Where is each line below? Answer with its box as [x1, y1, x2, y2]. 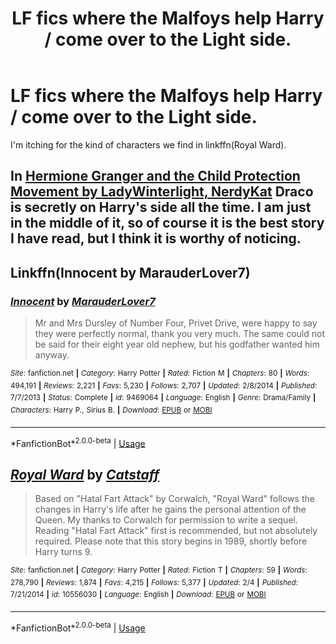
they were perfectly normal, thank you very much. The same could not [34, 328, 325, 340]
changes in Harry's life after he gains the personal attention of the [34, 503, 307, 516]
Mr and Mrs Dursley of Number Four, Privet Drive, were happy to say [34, 317, 318, 329]
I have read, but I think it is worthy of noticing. [10, 230, 302, 247]
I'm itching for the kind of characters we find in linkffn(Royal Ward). [10, 138, 287, 151]
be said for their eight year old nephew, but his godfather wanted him [34, 338, 321, 351]
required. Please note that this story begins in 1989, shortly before [34, 535, 308, 547]
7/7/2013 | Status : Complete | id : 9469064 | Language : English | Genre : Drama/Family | [10, 393, 317, 403]
